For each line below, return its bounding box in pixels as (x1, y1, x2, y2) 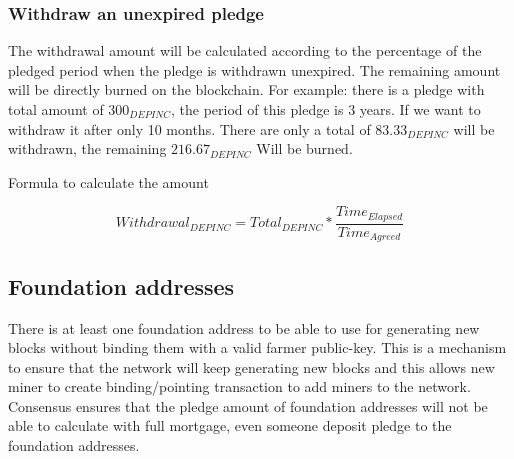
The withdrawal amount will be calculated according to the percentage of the (8, 40, 482, 61)
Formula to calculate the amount (8, 171, 209, 192)
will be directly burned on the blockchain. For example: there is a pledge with (8, 79, 485, 100)
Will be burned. (256, 138, 353, 159)
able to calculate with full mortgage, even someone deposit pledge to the (8, 415, 452, 436)
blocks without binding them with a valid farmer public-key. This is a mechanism (8, 337, 507, 358)
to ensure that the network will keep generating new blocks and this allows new (8, 356, 495, 377)
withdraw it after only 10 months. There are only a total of (8, 118, 371, 139)
